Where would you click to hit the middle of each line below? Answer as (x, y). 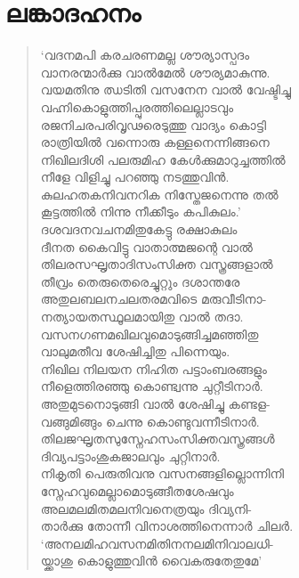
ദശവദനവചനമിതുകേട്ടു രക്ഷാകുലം (139, 229)
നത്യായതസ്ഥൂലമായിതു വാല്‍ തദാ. (142, 317)
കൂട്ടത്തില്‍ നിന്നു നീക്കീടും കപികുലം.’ (141, 212)
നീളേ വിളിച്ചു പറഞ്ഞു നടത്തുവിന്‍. (135, 177)
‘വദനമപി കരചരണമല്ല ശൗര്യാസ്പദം (145, 55)
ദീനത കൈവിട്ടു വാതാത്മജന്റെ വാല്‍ (146, 246)
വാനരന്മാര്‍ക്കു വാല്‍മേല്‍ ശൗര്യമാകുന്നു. (155, 72)
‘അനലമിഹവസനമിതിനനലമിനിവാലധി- (157, 543)
